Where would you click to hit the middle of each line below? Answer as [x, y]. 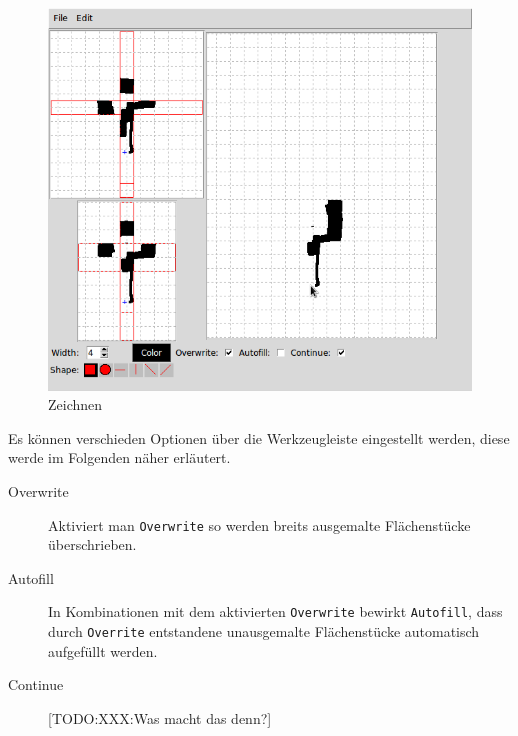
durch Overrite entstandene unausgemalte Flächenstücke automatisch [264, 631]
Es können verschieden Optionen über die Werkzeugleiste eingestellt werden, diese [259, 437]
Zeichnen [75, 404]
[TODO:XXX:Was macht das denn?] [160, 717]
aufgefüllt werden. [103, 650]
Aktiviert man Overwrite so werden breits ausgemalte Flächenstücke [259, 524]
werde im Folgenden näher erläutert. [119, 457]
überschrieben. [92, 544]
